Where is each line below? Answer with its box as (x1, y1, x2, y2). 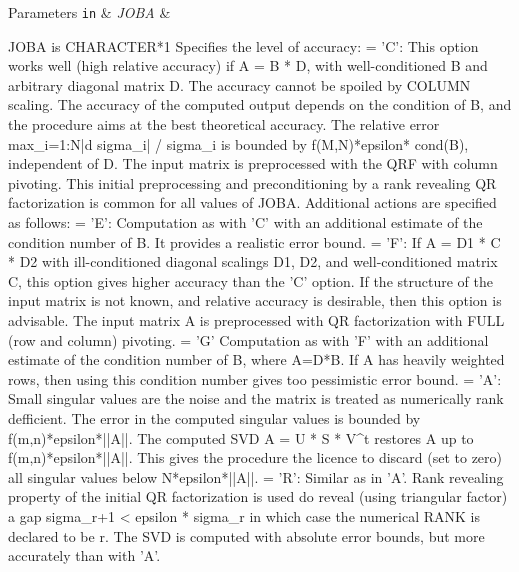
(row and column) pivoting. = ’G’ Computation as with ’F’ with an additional (8, 329, 489, 350)
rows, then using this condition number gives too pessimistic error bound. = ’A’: (8, 368, 502, 389)
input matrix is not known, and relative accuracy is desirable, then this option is (8, 290, 502, 311)
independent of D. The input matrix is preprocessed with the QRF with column (8, 153, 498, 174)
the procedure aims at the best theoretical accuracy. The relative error (8, 114, 440, 135)
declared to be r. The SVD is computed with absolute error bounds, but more (8, 525, 485, 546)
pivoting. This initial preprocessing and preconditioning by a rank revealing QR (8, 172, 497, 193)
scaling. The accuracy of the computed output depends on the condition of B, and (8, 94, 512, 115)
